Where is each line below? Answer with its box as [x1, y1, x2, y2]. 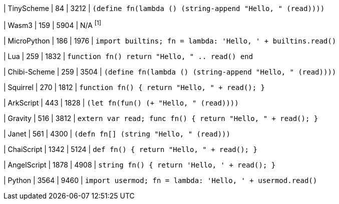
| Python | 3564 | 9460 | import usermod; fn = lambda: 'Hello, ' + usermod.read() [4, 175, 317, 184]
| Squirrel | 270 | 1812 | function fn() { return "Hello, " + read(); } [4, 82, 265, 91]
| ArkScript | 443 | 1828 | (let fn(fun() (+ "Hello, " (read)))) [4, 98, 239, 107]
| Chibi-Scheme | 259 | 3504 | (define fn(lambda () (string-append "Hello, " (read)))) [4, 67, 336, 76]
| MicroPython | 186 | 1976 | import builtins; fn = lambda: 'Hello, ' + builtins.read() [4, 36, 336, 45]
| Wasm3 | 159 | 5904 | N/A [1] [4, 19, 102, 29]
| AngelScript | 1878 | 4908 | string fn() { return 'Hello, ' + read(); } [4, 160, 276, 169]
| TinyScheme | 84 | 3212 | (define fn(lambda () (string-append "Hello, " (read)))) [4, 4, 325, 12]
